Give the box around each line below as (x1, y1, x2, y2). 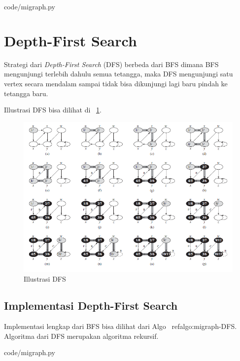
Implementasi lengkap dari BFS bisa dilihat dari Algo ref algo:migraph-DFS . (4, 321, 237, 331)
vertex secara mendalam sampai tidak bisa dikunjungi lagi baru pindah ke (4, 78, 228, 88)
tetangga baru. (4, 88, 48, 98)
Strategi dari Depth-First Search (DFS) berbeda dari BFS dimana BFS (4, 59, 219, 69)
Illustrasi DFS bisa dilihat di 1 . (4, 105, 102, 115)
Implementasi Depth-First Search (4, 298, 178, 313)
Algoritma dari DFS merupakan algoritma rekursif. (4, 330, 159, 341)
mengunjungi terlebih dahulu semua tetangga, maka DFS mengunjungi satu (4, 69, 233, 79)
